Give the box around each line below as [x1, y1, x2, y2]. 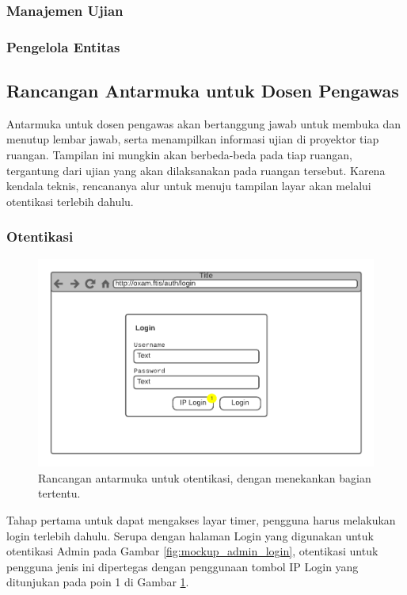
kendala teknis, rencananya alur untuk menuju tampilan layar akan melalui [6, 177, 371, 194]
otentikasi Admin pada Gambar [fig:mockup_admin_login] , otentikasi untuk [6, 543, 378, 559]
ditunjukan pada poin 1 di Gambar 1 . [6, 574, 189, 590]
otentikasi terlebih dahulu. [6, 193, 134, 209]
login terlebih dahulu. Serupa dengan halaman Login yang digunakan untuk [6, 527, 374, 544]
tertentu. [38, 485, 81, 502]
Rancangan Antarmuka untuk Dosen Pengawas [6, 78, 399, 103]
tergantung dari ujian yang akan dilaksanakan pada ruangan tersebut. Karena [6, 162, 386, 178]
